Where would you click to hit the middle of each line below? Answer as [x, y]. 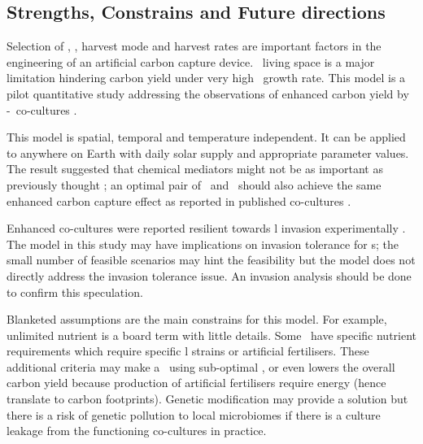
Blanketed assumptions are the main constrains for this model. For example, [197, 319]
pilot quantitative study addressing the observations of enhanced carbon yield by [208, 93]
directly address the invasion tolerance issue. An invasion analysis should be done [209, 275]
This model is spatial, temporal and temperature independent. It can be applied [206, 137]
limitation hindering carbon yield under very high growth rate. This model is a [206, 78]
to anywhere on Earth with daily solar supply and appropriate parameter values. [208, 152]
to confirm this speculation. [75, 292]
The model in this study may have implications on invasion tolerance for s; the [203, 244]
